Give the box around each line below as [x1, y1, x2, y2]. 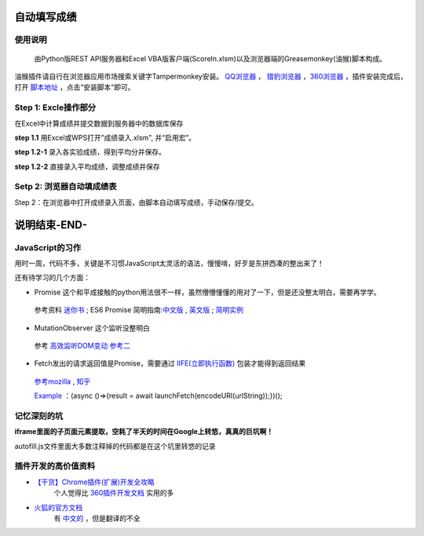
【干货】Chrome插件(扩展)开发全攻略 [34, 477, 155, 487]
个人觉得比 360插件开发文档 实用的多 [53, 488, 174, 498]
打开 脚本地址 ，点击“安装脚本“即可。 [14, 82, 135, 92]
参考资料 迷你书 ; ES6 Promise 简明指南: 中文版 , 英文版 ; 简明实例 [34, 305, 243, 315]
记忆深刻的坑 [14, 410, 64, 421]
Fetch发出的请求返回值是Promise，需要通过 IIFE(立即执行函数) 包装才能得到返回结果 [34, 359, 306, 368]
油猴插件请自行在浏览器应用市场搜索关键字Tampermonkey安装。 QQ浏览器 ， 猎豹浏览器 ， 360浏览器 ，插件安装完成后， [14, 71, 408, 81]
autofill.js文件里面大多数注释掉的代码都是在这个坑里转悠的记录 [14, 441, 216, 450]
